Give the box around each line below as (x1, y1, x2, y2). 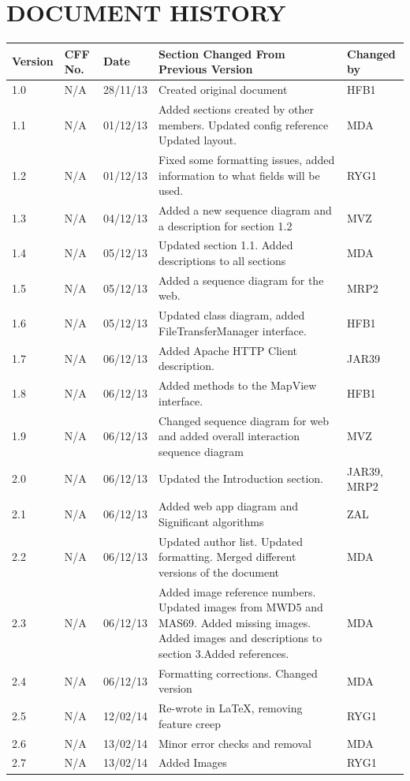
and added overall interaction (158, 428, 300, 444)
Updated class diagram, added (158, 307, 305, 323)
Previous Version (158, 61, 253, 77)
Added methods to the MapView (158, 377, 317, 394)
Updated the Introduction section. (158, 470, 323, 487)
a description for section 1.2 (158, 217, 293, 234)
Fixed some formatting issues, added (158, 151, 335, 167)
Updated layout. (158, 132, 237, 148)
